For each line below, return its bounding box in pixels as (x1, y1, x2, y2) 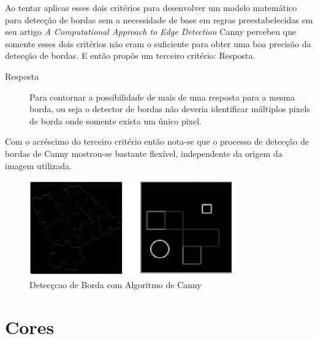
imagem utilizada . (5, 159, 72, 172)
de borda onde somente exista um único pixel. (29, 114, 202, 127)
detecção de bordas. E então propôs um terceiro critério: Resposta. (5, 49, 256, 62)
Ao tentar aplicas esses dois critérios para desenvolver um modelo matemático (5, 1, 297, 13)
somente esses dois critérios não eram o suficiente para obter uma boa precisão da (5, 37, 311, 50)
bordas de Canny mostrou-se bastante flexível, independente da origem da (5, 147, 282, 159)
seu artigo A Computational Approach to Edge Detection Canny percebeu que (5, 25, 297, 38)
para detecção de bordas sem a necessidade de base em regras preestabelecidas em (5, 13, 313, 26)
